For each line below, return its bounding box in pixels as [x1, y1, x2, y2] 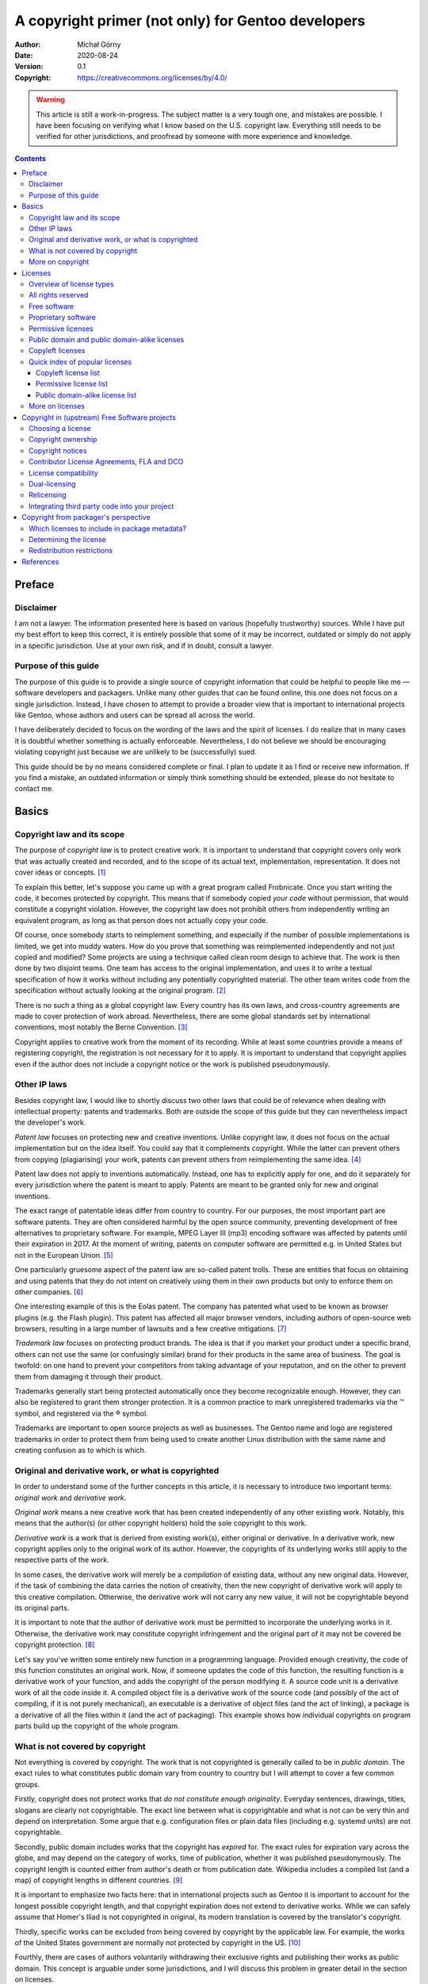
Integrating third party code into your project [29, 501, 174, 511]
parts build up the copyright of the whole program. [14, 1721, 180, 1730]
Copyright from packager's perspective [21, 513, 151, 522]
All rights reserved [29, 290, 89, 300]
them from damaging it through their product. [14, 1371, 162, 1381]
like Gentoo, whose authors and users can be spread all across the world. [14, 710, 255, 720]
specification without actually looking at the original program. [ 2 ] [14, 986, 226, 995]
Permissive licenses [29, 324, 94, 333]
